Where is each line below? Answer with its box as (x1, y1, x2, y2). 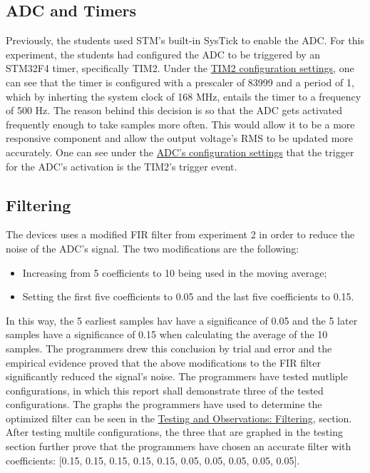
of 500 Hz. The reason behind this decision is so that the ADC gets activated (6, 103, 342, 118)
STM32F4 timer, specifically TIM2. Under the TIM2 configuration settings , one (6, 61, 354, 76)
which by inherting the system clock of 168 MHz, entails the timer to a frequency (6, 88, 361, 103)
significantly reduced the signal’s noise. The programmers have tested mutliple (6, 369, 348, 384)
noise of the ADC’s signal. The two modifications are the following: (6, 240, 299, 255)
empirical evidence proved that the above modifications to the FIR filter (6, 355, 321, 370)
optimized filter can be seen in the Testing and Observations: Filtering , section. (6, 410, 352, 425)
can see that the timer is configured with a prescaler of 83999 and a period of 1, (6, 74, 354, 89)
